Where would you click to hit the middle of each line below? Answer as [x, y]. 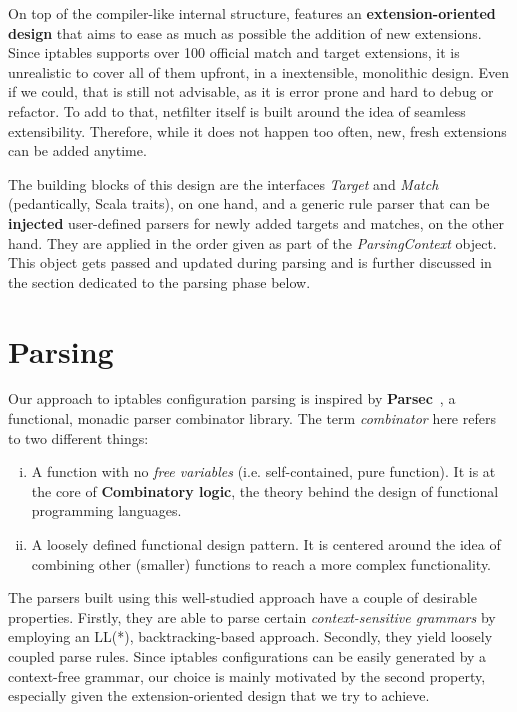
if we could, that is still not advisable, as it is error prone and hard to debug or [251, 91]
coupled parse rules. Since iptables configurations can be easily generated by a [247, 655]
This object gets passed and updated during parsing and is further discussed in [250, 262]
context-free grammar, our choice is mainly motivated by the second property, [247, 675]
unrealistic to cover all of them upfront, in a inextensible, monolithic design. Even [259, 71]
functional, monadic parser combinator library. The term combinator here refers [252, 418]
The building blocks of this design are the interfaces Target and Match [223, 183]
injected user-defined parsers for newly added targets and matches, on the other [256, 222]
